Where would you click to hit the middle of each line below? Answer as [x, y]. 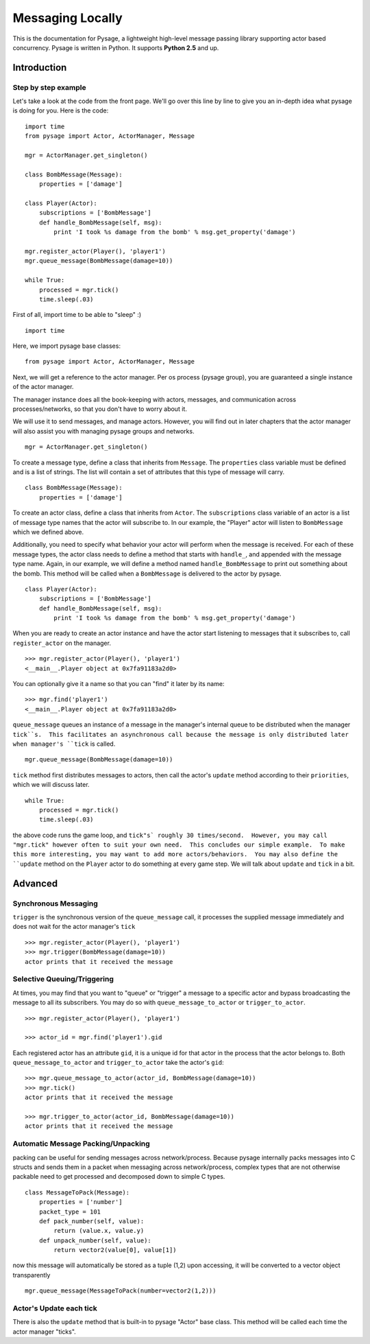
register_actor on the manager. [62, 643]
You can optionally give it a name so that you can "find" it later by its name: [119, 684]
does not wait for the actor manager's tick [74, 927]
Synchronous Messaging [56, 904]
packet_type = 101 [70, 1212]
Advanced [35, 883]
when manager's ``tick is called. [64, 744]
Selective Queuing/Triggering [63, 979]
